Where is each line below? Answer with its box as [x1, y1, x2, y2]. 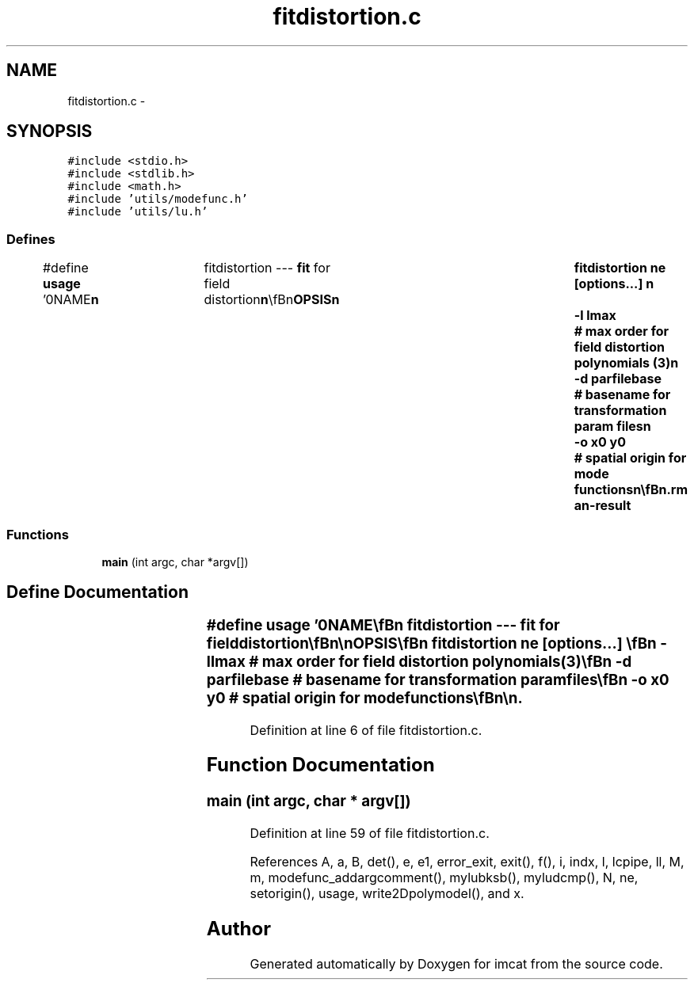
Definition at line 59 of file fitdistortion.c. [250, 825, 490, 842]
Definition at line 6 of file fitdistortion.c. [250, 721, 482, 738]
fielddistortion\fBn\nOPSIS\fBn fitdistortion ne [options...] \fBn [206, 634, 657, 653]
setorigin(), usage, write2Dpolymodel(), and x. [250, 885, 524, 902]
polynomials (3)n [574, 355, 679, 371]
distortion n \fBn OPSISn [204, 291, 340, 308]
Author [206, 916, 271, 940]
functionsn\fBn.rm [574, 482, 688, 498]
